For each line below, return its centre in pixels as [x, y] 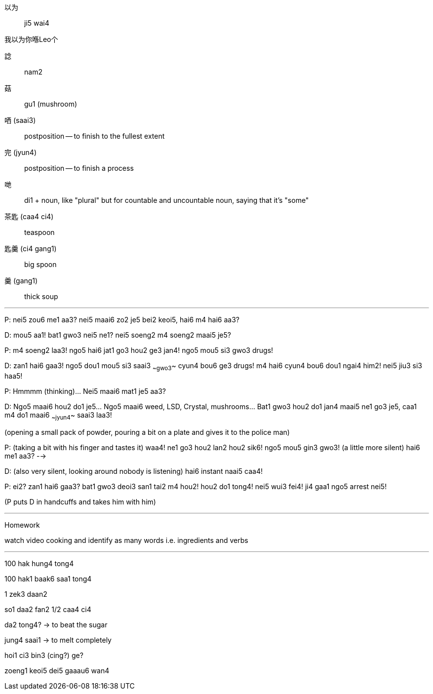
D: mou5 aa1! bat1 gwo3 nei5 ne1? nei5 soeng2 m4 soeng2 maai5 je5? [118, 335]
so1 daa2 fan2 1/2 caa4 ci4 [48, 609]
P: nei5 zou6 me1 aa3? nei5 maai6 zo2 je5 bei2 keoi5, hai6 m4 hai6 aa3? [122, 320]
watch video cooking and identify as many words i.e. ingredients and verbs [126, 540]
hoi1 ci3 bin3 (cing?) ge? [44, 655]
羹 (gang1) [21, 281]
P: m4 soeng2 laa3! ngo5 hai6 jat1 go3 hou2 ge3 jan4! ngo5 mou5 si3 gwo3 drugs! [139, 350]
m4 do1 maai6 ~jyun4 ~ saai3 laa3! [58, 416]
